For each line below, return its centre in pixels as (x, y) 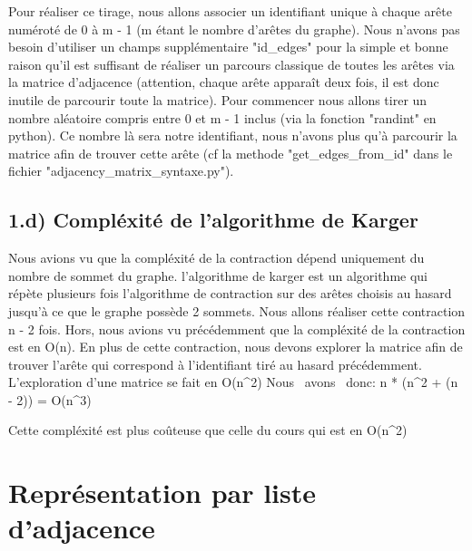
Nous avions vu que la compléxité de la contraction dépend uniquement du (216, 258)
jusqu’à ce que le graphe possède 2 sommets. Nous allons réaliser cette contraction (237, 310)
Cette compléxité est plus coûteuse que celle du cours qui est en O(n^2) (208, 430)
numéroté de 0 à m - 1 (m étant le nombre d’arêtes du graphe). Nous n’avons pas (234, 29)
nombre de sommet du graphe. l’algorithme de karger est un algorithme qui (218, 275)
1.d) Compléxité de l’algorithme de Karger (213, 220)
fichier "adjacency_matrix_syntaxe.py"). (121, 171)
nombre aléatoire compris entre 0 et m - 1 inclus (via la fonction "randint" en (222, 117)
